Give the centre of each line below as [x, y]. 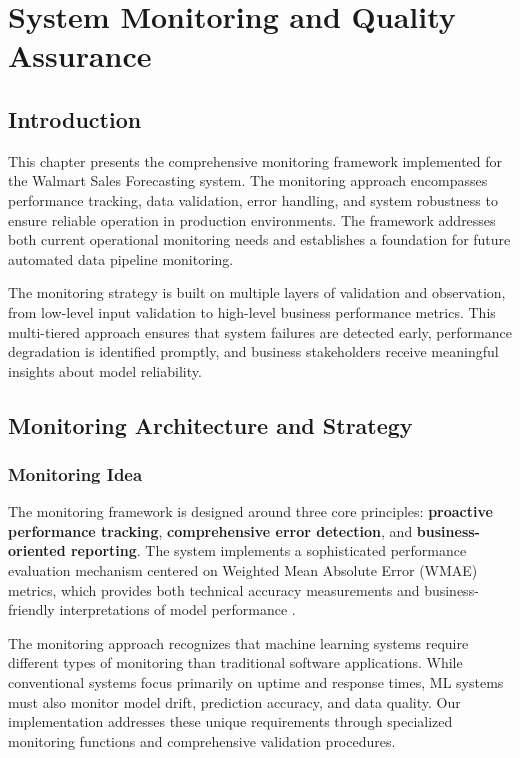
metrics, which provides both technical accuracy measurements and [214, 589]
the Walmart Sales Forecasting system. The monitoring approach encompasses [248, 180]
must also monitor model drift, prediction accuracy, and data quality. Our [234, 701]
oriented [37, 550]
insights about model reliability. [105, 370]
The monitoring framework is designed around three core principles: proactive [250, 511]
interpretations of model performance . [177, 609]
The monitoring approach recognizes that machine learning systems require [238, 642]
